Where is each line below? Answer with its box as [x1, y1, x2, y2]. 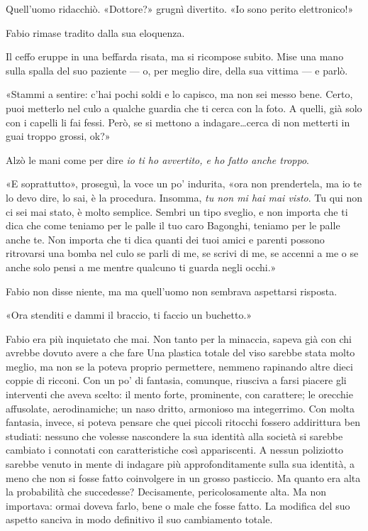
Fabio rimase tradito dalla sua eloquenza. [6, 25, 185, 40]
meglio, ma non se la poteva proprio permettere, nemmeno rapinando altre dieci [6, 358, 353, 373]
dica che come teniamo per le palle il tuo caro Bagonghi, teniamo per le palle [6, 218, 340, 233]
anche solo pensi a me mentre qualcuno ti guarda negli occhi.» [6, 259, 277, 274]
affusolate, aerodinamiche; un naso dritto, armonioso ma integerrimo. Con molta [6, 400, 355, 415]
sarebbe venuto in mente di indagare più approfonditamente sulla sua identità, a [6, 456, 355, 471]
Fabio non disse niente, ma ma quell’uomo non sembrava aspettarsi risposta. [6, 283, 338, 298]
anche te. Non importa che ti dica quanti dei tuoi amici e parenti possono [6, 231, 325, 246]
